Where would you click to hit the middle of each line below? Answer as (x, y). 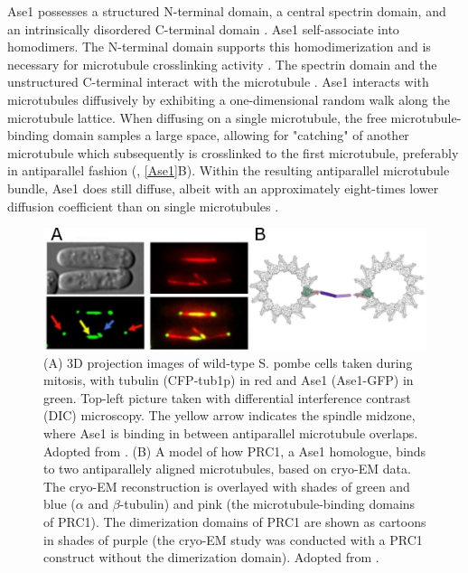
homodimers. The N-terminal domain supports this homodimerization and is (219, 47)
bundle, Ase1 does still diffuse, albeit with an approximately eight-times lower (223, 188)
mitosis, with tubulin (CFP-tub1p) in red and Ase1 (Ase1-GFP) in (229, 380)
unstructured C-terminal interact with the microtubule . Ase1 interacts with (218, 82)
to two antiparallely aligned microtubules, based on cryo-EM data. (227, 469)
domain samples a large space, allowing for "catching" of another (231, 135)
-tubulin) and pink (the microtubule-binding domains (267, 504)
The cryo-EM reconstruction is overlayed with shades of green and (227, 486)
